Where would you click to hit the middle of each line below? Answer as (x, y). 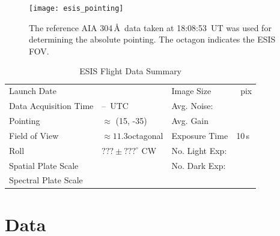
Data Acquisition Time (51, 106)
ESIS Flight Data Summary (131, 71)
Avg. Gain (190, 120)
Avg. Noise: (192, 106)
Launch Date (33, 91)
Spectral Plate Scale (46, 180)
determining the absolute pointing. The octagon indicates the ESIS (152, 39)
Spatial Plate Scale (44, 165)
